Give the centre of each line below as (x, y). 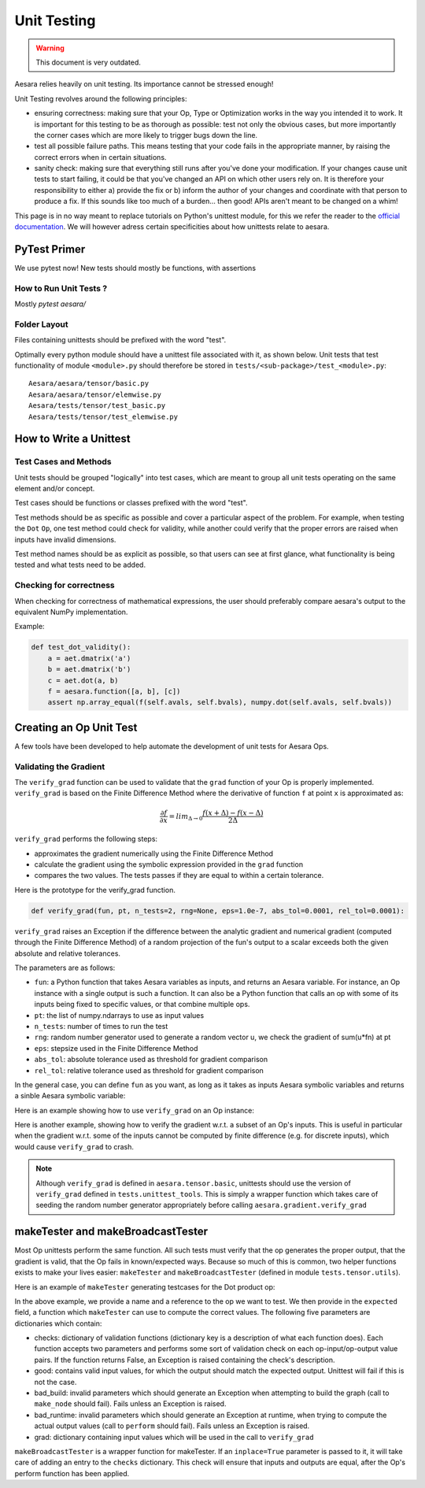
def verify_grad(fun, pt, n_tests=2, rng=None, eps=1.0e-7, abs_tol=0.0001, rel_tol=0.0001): (218, 911)
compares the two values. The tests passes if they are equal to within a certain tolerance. (179, 875)
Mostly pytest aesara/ (50, 304)
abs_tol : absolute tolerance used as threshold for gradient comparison (151, 1060)
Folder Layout (41, 324)
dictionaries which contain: (58, 1323)
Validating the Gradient (60, 766)
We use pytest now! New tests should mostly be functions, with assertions (135, 268)
